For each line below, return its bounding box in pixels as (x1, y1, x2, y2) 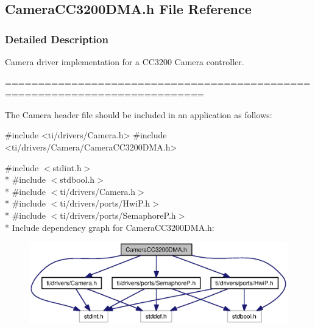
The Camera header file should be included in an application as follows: (5, 108, 272, 121)
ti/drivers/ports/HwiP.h (60, 197, 150, 210)
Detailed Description (5, 31, 108, 46)
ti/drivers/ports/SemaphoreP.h (60, 208, 176, 221)
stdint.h (52, 161, 82, 174)
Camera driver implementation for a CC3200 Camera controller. (5, 55, 244, 68)
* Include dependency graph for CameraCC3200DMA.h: (5, 221, 214, 233)
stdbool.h (60, 173, 95, 186)
